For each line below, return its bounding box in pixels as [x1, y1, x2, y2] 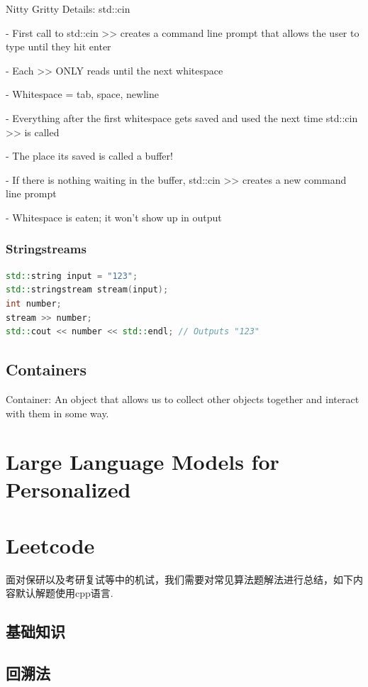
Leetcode [6, 530, 95, 559]
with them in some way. [6, 405, 109, 420]
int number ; [6, 298, 62, 309]
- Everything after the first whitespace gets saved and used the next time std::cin [6, 110, 358, 125]
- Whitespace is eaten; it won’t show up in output [6, 209, 222, 224]
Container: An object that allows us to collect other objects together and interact [6, 391, 359, 406]
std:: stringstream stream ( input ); [6, 285, 169, 295]
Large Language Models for [6, 447, 279, 476]
